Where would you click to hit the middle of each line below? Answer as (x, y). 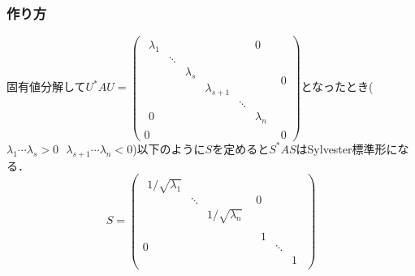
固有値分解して (46, 86)
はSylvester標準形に (347, 148)
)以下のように (169, 148)
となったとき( (337, 86)
